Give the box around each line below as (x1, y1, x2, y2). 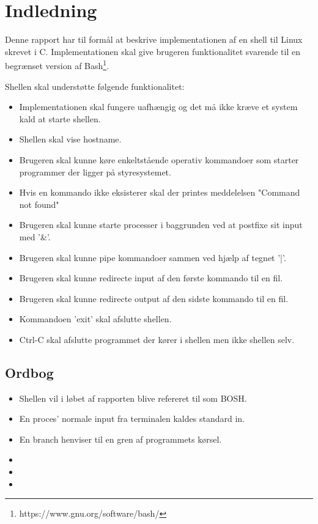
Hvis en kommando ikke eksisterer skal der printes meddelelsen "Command (19, 186, 300, 199)
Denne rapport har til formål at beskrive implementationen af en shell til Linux (5, 33, 303, 46)
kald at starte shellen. (19, 112, 101, 125)
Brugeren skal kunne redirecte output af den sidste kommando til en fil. (19, 292, 289, 304)
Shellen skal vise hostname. (19, 133, 122, 146)
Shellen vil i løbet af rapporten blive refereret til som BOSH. (19, 391, 247, 404)
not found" (19, 197, 59, 210)
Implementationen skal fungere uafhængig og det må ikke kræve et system (19, 100, 298, 113)
